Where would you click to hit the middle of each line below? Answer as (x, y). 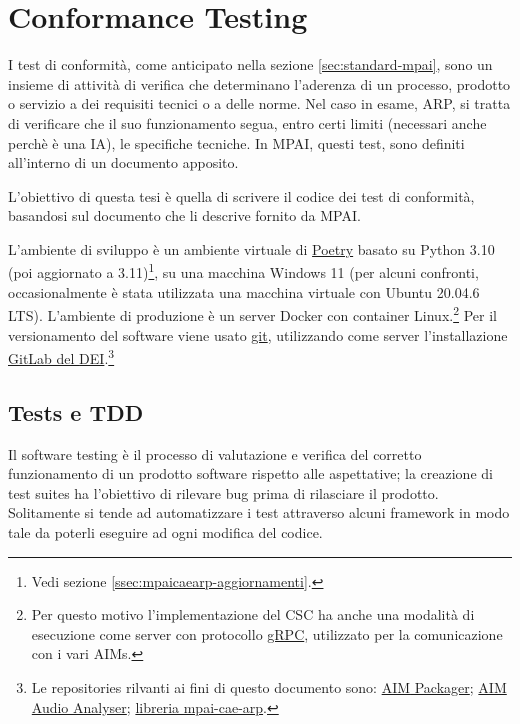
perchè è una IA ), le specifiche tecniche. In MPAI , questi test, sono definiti (236, 142)
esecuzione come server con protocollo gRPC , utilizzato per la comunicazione (267, 633)
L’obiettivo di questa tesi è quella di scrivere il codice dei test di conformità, (241, 195)
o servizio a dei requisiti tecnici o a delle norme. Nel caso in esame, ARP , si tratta (259, 103)
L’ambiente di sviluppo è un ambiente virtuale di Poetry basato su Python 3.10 (251, 248)
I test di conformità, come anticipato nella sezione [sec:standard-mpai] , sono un (250, 64)
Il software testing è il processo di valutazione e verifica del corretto (215, 453)
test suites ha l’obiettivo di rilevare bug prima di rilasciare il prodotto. (223, 492)
